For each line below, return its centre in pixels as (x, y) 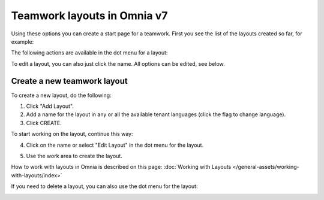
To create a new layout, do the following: (61, 95)
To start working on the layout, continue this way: (72, 134)
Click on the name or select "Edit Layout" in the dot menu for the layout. (115, 145)
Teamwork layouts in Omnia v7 (89, 16)
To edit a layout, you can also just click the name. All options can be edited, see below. (118, 63)
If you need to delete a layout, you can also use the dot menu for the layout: (104, 186)
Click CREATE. (44, 123)
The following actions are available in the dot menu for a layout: (89, 53)
